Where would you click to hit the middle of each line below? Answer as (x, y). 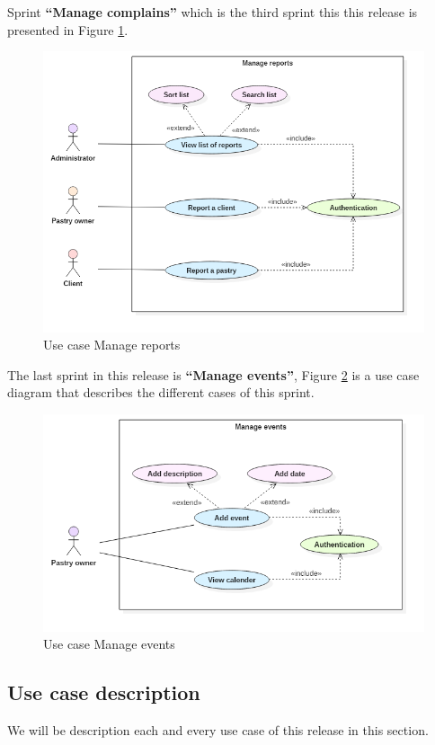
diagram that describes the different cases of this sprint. (161, 392)
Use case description (104, 692)
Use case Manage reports (112, 345)
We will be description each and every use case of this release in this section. (218, 729)
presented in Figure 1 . (68, 29)
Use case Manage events (109, 644)
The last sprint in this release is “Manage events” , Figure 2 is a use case (213, 374)
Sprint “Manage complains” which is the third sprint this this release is (213, 12)
